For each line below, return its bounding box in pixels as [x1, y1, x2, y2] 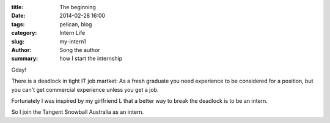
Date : [11, 12, 26, 20]
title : [11, 4, 24, 10]
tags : [11, 20, 25, 28]
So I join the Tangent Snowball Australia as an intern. [11, 108, 144, 116]
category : [11, 29, 37, 37]
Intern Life [59, 29, 86, 37]
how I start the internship [59, 55, 123, 62]
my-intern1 [59, 37, 86, 45]
